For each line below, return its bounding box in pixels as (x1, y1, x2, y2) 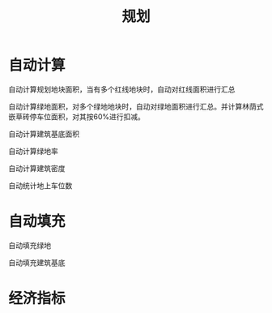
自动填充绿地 (8, 240, 51, 250)
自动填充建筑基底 (8, 257, 66, 268)
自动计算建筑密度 (8, 163, 66, 173)
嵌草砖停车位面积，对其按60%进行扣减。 (8, 111, 146, 122)
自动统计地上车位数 (8, 180, 73, 191)
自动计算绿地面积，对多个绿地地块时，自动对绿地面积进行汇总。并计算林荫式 (8, 101, 264, 111)
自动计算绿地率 (8, 146, 58, 156)
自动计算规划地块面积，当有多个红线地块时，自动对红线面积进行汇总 (8, 84, 236, 94)
